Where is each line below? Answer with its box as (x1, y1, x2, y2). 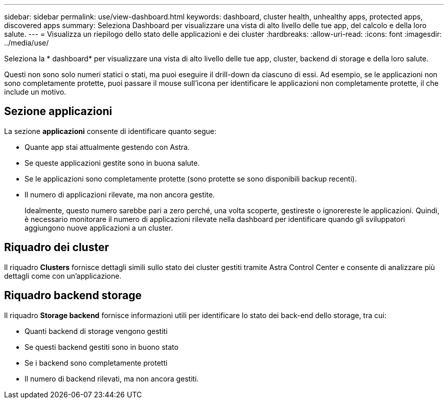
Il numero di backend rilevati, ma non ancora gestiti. (25, 374, 199, 383)
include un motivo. (4, 87, 66, 96)
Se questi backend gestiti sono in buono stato (25, 342, 178, 351)
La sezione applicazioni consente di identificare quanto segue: (4, 126, 217, 136)
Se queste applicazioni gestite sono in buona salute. (25, 158, 200, 167)
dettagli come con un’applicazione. (4, 271, 122, 280)
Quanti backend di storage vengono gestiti (25, 326, 168, 335)
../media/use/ (4, 38, 49, 47)
